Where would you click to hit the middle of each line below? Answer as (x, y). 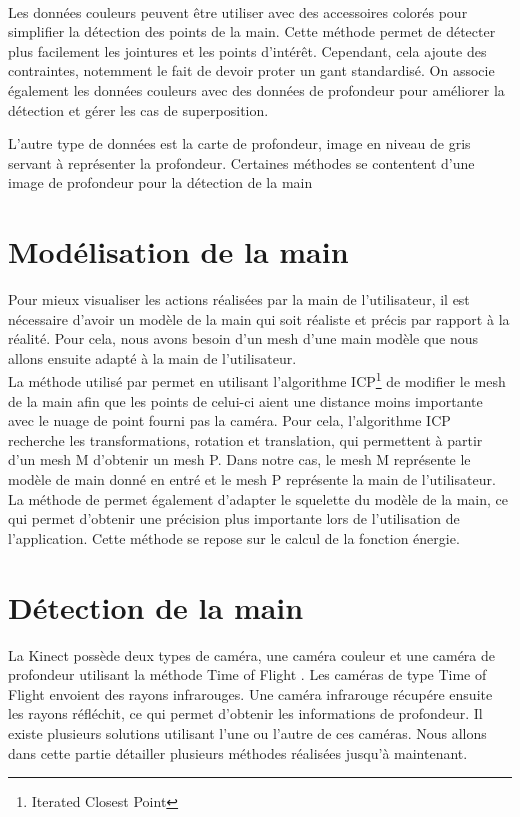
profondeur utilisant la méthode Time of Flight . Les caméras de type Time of (247, 674)
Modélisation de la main (178, 251)
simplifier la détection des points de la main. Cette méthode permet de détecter (252, 31)
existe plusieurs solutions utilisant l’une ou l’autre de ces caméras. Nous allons (247, 732)
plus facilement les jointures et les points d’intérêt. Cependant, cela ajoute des (247, 50)
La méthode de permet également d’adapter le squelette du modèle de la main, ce (258, 498)
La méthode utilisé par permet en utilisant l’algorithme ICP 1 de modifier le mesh (257, 380)
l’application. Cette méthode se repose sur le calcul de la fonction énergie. (234, 537)
